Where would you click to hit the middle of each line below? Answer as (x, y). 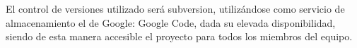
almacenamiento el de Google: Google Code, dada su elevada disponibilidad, (171, 22)
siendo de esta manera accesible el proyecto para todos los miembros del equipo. (179, 36)
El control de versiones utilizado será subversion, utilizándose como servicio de (175, 8)
